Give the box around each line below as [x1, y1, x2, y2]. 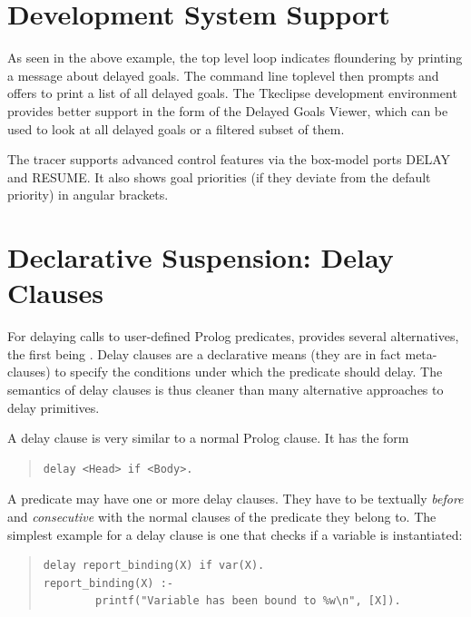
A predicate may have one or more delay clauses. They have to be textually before [7, 489, 464, 508]
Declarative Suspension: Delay [7, 239, 394, 276]
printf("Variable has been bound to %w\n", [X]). [95, 594, 401, 608]
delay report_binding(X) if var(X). [43, 559, 265, 573]
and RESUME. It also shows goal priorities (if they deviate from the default [7, 167, 431, 186]
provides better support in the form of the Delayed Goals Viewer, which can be [7, 101, 448, 120]
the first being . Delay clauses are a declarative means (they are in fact [7, 344, 401, 363]
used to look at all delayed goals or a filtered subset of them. [7, 119, 345, 138]
